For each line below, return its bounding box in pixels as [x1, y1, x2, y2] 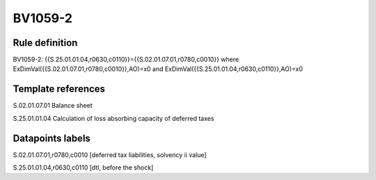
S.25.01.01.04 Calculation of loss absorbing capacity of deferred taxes [13, 114, 214, 122]
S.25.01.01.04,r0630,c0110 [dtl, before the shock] [13, 163, 154, 172]
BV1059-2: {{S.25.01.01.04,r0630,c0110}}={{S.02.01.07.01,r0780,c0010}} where [13, 56, 240, 64]
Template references [13, 83, 106, 95]
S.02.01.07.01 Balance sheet [13, 101, 93, 110]
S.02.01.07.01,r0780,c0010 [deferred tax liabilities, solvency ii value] [13, 150, 207, 159]
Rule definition [13, 37, 78, 49]
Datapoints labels [13, 132, 91, 144]
